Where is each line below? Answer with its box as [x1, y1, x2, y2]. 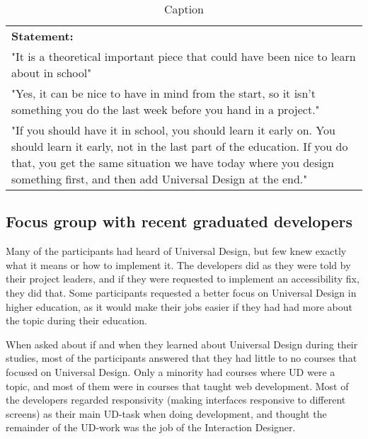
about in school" [11, 64, 92, 81]
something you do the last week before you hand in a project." [11, 101, 320, 118]
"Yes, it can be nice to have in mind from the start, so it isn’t [11, 85, 316, 101]
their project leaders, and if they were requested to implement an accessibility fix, [6, 271, 360, 286]
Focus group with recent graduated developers [6, 210, 352, 232]
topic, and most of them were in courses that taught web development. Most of [6, 378, 349, 393]
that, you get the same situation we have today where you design [11, 154, 334, 171]
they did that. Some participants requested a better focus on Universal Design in [6, 285, 357, 300]
